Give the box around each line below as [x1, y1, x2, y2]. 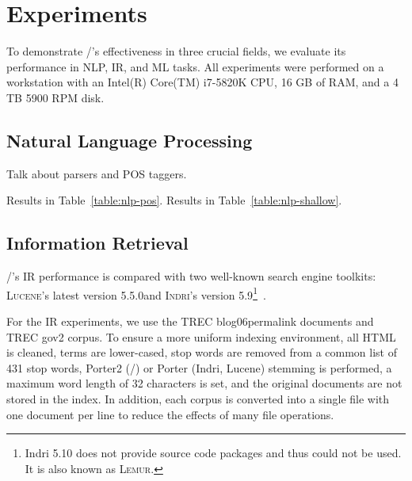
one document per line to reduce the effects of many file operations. [6, 406, 334, 422]
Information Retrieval [6, 231, 189, 255]
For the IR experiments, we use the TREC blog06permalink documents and [6, 312, 374, 329]
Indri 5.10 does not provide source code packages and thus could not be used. [25, 445, 402, 461]
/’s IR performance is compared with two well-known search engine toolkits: [6, 268, 376, 284]
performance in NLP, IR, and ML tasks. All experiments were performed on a [6, 58, 384, 74]
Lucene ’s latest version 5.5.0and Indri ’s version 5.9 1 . [6, 284, 266, 303]
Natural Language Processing [6, 128, 253, 152]
